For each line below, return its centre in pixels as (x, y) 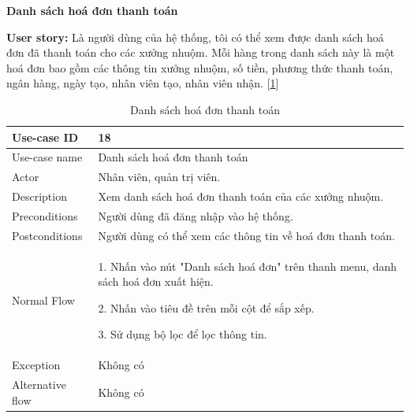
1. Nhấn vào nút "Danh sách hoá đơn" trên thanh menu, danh (248, 266)
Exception (36, 365)
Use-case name (47, 157)
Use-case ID (45, 137)
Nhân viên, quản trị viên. (159, 177)
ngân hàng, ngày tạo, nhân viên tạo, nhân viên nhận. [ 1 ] (143, 83)
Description (39, 196)
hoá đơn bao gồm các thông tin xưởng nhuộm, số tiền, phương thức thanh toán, (200, 67)
